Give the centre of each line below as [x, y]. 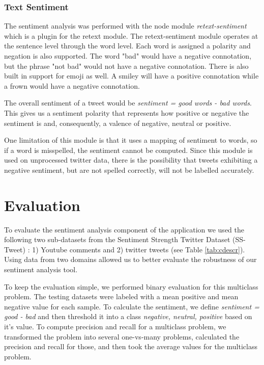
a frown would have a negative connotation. [72, 85]
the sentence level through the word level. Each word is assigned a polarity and [127, 46]
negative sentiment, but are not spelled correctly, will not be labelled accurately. [129, 170]
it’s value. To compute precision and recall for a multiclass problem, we [115, 326]
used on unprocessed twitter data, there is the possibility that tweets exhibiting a [131, 160]
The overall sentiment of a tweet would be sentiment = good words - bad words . [128, 103]
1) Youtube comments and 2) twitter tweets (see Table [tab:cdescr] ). [139, 249]
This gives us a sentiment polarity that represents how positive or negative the [127, 112]
